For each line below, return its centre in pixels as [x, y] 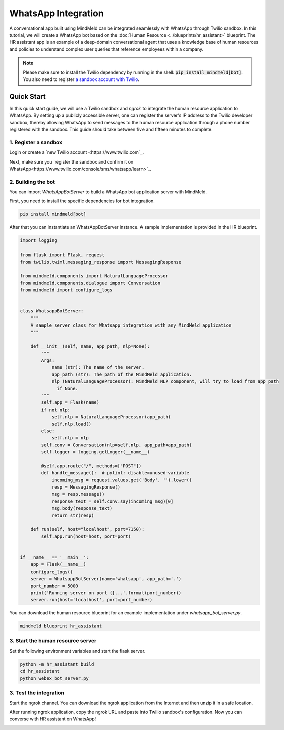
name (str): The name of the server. [98, 368]
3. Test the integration [37, 693]
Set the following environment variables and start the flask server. [77, 651]
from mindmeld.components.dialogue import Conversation [90, 283]
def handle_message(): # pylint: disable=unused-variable [115, 473]
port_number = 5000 [54, 586]
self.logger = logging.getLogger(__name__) [95, 452]
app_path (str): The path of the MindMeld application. [122, 374]
